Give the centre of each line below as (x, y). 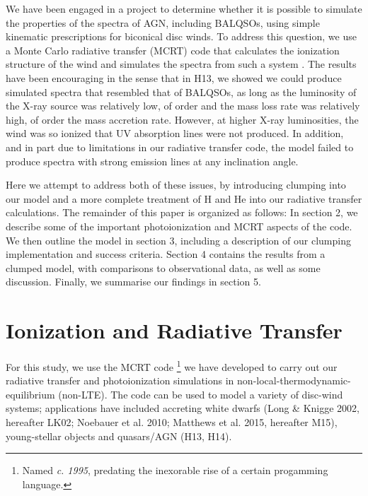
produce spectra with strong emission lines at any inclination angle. (152, 161)
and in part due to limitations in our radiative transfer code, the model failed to (180, 147)
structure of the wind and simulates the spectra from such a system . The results (181, 64)
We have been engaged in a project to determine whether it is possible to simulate (184, 8)
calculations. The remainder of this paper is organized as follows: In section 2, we (182, 212)
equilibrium (30, 394)
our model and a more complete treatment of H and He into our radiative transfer (184, 198)
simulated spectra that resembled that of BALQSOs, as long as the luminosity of (181, 91)
